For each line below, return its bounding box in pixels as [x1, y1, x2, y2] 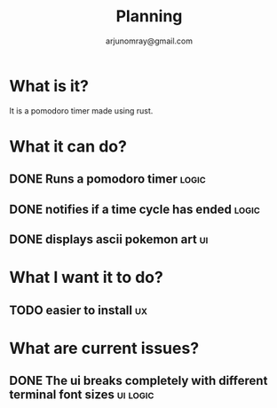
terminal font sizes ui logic [9, 388, 154, 403]
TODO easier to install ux [9, 302, 148, 318]
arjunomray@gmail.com [105, 35, 194, 46]
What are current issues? [9, 338, 200, 358]
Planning [115, 6, 183, 27]
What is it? [9, 75, 90, 96]
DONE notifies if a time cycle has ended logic [9, 201, 260, 216]
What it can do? [9, 136, 127, 156]
